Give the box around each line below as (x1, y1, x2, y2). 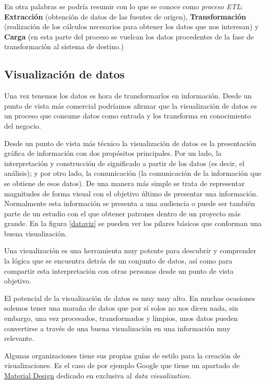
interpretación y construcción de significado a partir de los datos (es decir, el (4, 157, 244, 168)
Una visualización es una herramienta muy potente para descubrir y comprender (4, 245, 257, 256)
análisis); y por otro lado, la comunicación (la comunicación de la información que (4, 168, 261, 178)
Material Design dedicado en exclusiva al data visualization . (4, 370, 191, 381)
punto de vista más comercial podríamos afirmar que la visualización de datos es (4, 100, 257, 111)
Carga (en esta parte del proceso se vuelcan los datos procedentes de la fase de (4, 31, 254, 42)
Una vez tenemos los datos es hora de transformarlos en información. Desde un (4, 90, 252, 101)
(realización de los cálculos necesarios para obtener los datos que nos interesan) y (4, 21, 259, 32)
